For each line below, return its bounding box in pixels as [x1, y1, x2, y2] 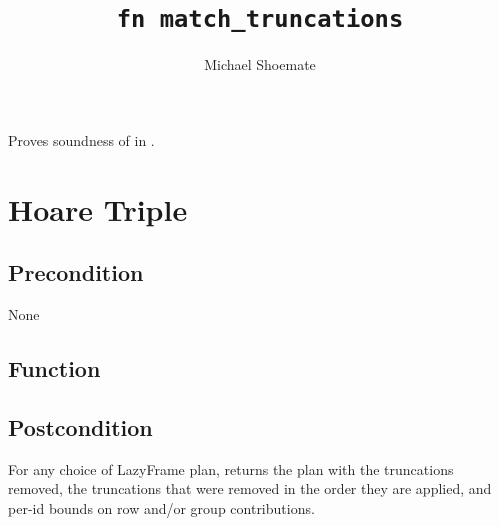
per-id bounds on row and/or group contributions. [8, 497, 315, 518]
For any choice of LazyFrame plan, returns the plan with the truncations [8, 458, 454, 479]
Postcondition [8, 411, 153, 442]
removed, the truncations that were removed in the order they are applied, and [8, 478, 492, 499]
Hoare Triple [8, 188, 188, 229]
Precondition [8, 257, 144, 288]
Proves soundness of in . [8, 129, 155, 150]
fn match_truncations [116, 5, 404, 34]
